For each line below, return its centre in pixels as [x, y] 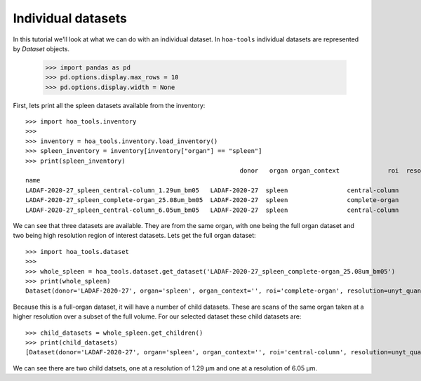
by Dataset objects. [41, 48]
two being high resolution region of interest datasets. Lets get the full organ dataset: [134, 236]
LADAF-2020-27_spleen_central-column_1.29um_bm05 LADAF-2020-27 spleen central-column [212, 190]
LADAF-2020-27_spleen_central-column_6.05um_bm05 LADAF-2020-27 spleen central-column [212, 210]
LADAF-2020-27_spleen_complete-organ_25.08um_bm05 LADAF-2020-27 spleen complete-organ [212, 200]
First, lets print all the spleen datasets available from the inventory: [109, 105]
